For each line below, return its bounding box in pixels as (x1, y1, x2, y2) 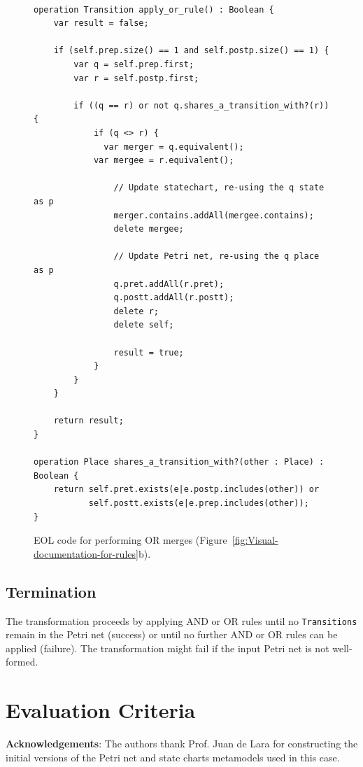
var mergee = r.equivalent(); (93, 155, 234, 166)
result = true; (113, 347, 184, 358)
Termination (6, 580, 97, 602)
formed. (6, 654, 38, 669)
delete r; (113, 306, 159, 316)
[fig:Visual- (232, 533, 278, 547)
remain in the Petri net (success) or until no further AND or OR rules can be (6, 627, 338, 642)
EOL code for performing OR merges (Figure (34, 533, 227, 547)
